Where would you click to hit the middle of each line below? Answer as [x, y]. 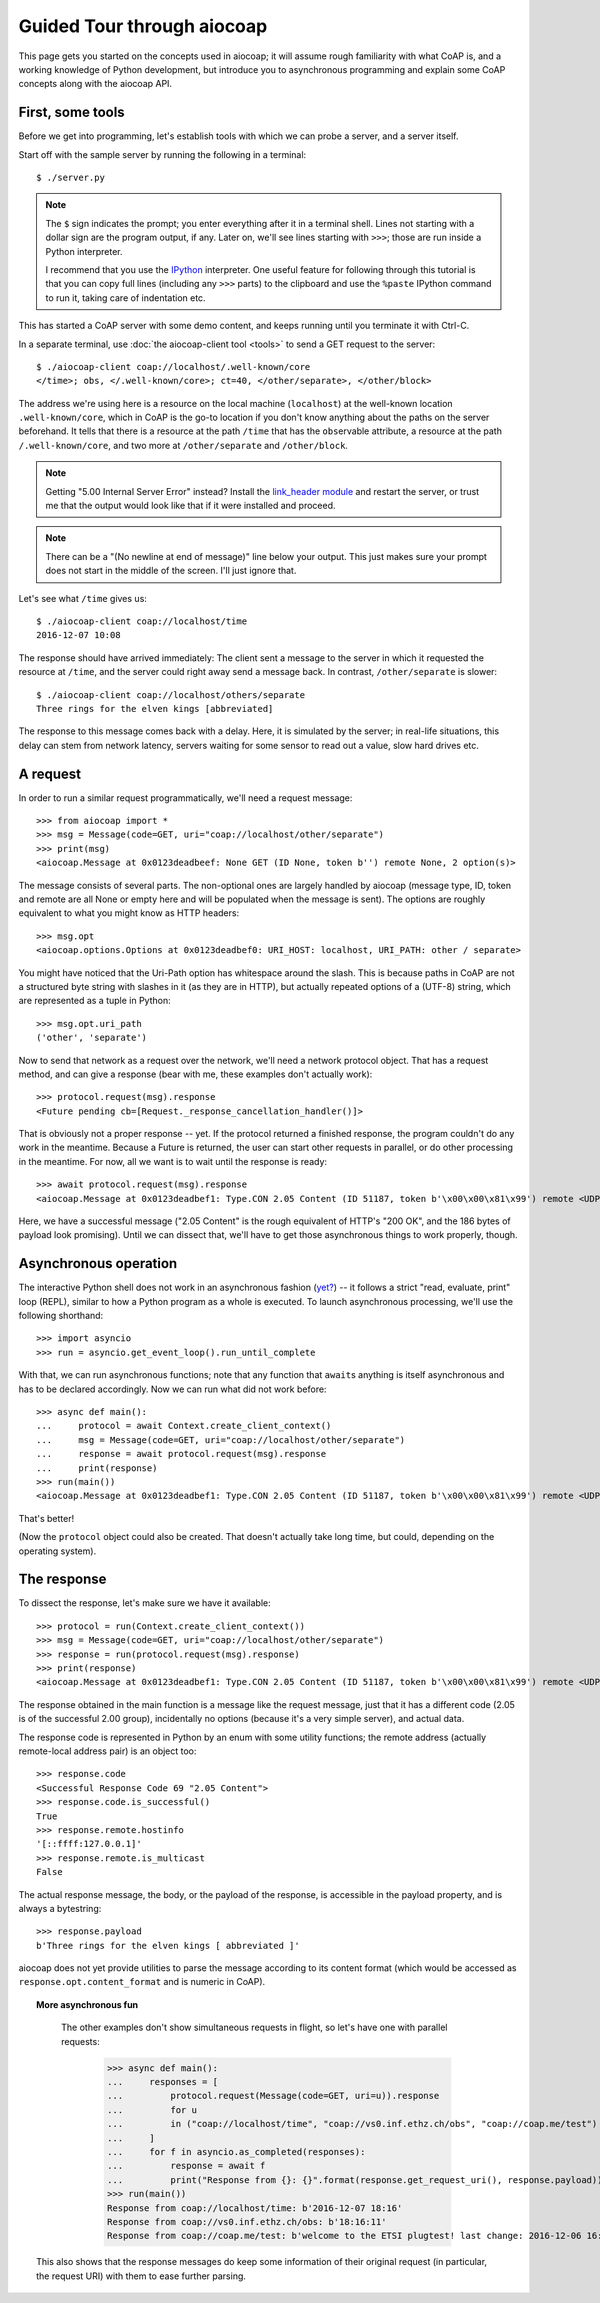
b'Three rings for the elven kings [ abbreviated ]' [168, 1945]
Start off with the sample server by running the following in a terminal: [162, 154]
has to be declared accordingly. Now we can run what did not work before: [172, 1389]
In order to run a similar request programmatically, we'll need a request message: [185, 797]
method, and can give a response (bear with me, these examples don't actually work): [195, 1074]
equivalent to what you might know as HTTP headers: [129, 913]
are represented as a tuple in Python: [94, 1001]
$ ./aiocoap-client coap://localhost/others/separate [170, 694]
